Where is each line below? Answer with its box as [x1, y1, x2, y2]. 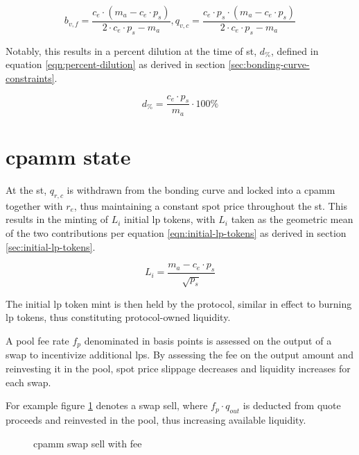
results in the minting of [6, 212, 108, 226]
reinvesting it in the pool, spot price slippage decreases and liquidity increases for [6, 361, 351, 376]
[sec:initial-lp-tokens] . [6, 239, 96, 254]
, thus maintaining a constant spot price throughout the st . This [73, 198, 347, 213]
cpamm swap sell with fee [33, 436, 142, 450]
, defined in [270, 43, 319, 58]
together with [6, 198, 63, 213]
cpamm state [6, 142, 131, 171]
